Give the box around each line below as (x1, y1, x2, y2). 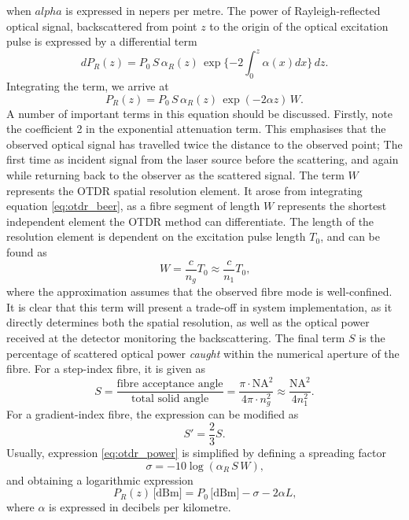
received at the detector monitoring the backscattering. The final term (6, 329, 345, 345)
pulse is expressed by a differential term (6, 33, 197, 50)
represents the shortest (277, 197, 387, 214)
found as (6, 244, 47, 260)
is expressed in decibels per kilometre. (49, 499, 231, 515)
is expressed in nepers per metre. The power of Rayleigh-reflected (65, 2, 381, 18)
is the (359, 329, 385, 345)
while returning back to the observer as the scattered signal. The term (6, 167, 345, 183)
